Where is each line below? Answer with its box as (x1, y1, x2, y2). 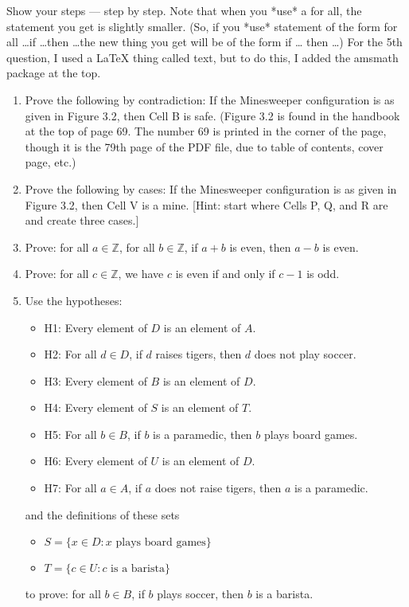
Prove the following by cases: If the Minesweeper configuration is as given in (25, 180, 397, 197)
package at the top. (6, 65, 101, 81)
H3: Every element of (44, 372, 147, 389)
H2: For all (44, 346, 97, 362)
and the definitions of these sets (25, 506, 180, 523)
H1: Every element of (44, 319, 147, 335)
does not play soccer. (254, 346, 356, 362)
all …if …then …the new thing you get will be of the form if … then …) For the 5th (6, 33, 403, 50)
